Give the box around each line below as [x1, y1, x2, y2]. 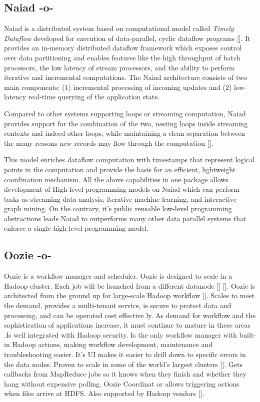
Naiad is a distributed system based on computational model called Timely [4, 23, 234, 33]
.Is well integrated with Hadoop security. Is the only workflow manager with [4, 329, 237, 340]
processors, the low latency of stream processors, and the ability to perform [4, 62, 235, 72]
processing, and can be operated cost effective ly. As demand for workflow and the [4, 310, 256, 320]
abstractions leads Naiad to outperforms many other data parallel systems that [4, 213, 246, 223]
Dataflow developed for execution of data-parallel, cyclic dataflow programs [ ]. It [4, 32, 250, 43]
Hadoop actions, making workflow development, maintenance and [12, 339, 213, 350]
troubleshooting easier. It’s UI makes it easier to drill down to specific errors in [4, 349, 246, 360]
